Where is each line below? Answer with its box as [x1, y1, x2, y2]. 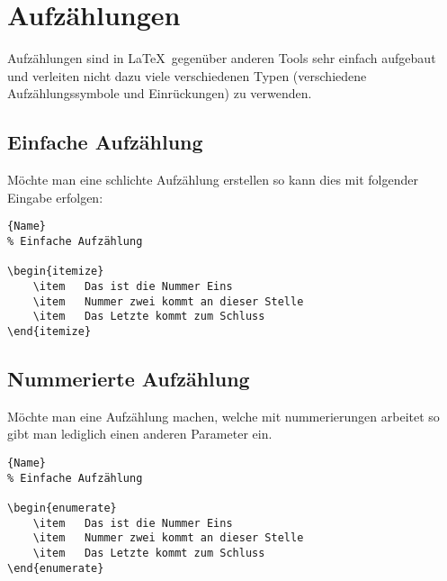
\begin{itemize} [7, 265, 104, 278]
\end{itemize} [7, 324, 92, 338]
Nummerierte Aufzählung [7, 364, 250, 392]
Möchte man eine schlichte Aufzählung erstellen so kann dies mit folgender [7, 170, 418, 189]
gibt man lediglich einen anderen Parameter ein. [7, 424, 273, 443]
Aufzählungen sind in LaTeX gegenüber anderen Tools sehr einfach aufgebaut [7, 49, 436, 68]
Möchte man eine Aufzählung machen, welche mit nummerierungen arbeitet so [7, 406, 440, 425]
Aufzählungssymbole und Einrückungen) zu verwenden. [7, 84, 312, 103]
